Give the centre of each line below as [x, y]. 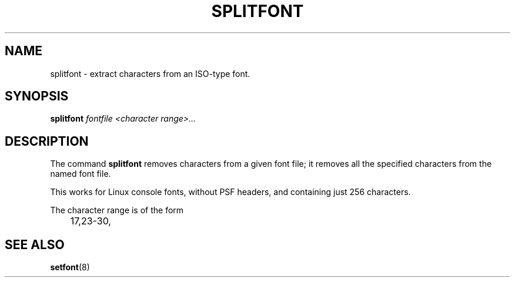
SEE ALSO [35, 244]
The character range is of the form [117, 210]
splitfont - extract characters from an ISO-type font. [150, 73]
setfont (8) [70, 267]
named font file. [81, 174]
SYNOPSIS [37, 96]
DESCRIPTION [47, 141]
